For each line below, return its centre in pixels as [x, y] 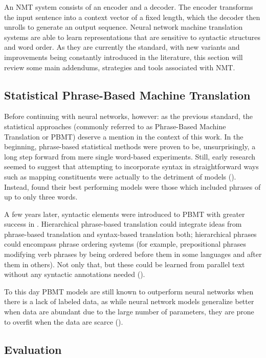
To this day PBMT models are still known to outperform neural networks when [129, 291]
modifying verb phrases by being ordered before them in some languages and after [133, 254]
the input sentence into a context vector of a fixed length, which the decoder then [132, 17]
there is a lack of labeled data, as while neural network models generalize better [129, 301]
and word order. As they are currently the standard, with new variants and [122, 47]
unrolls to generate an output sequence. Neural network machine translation [124, 27]
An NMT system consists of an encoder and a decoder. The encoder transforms [129, 7]
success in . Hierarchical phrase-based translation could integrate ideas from [123, 224]
